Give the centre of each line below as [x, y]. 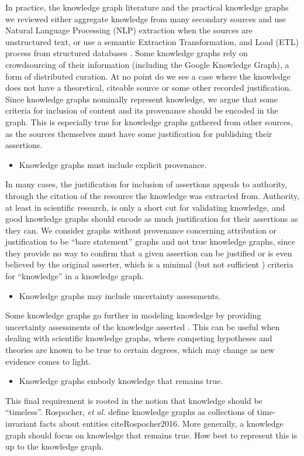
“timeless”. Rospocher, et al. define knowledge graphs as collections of [130, 412]
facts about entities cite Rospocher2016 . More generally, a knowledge [161, 423]
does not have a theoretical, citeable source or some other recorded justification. [148, 88]
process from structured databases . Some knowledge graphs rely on [127, 53]
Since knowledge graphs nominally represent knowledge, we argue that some [141, 99]
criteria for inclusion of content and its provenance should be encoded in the [142, 110]
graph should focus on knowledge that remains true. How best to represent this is [151, 435]
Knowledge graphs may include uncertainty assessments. [120, 295]
